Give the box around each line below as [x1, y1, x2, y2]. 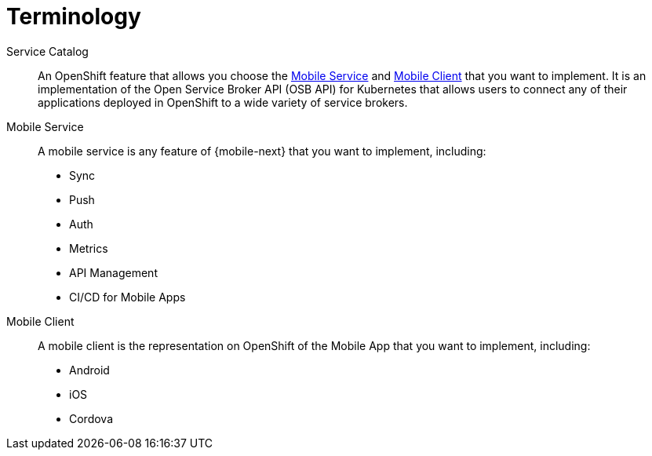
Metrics [69, 241, 108, 255]
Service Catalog [6, 44, 89, 58]
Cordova [69, 411, 114, 425]
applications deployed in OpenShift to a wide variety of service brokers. [38, 95, 408, 109]
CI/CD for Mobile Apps [69, 290, 186, 304]
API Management [69, 265, 158, 279]
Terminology [6, 3, 141, 30]
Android [69, 363, 110, 377]
